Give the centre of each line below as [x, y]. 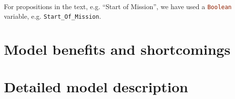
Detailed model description [96, 86]
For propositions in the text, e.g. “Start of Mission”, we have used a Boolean [118, 6]
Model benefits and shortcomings [117, 49]
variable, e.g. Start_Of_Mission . [53, 16]
